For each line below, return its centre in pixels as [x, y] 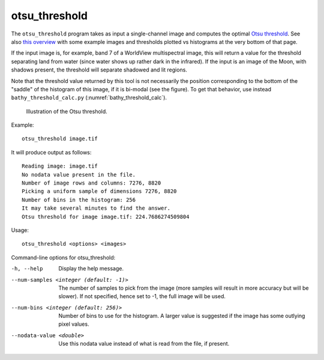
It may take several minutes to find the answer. [96, 208]
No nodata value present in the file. [79, 175]
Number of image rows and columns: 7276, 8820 [91, 183]
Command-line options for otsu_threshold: [63, 257]
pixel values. [74, 324]
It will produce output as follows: [51, 152]
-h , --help [27, 269]
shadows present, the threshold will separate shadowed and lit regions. [99, 70]
